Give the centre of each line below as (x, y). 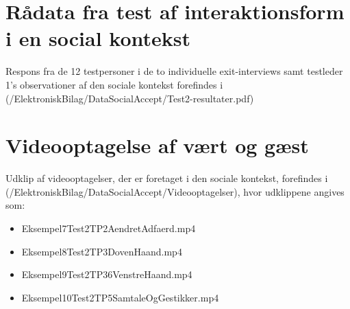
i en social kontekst (98, 38)
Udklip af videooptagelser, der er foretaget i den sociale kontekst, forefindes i (167, 178)
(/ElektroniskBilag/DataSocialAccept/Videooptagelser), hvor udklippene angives (175, 191)
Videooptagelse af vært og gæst (157, 145)
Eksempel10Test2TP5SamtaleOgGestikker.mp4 (120, 297)
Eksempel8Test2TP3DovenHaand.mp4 (102, 251)
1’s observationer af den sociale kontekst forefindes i (114, 84)
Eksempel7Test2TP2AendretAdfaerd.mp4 (109, 228)
